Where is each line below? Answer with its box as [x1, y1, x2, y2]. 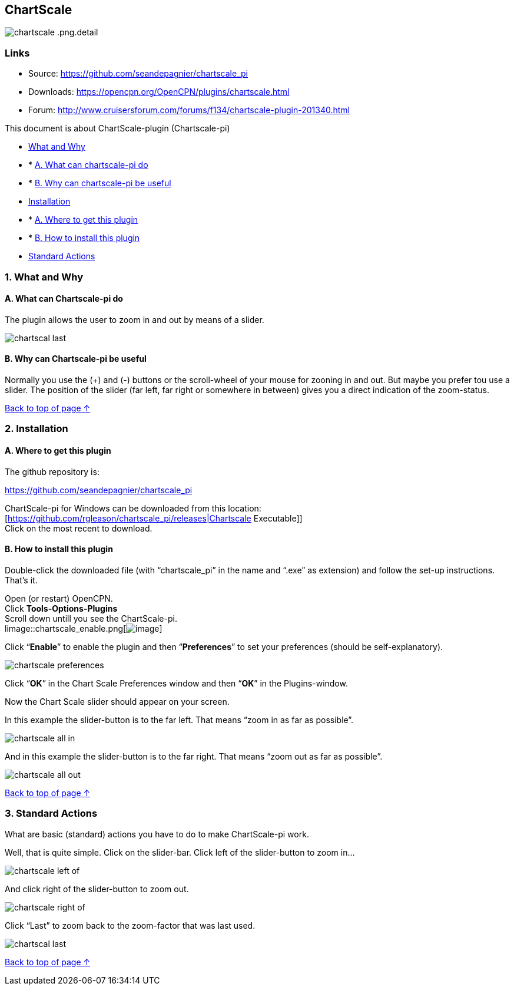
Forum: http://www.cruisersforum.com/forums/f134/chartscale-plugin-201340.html [28, 105, 350, 115]
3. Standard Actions [5, 807, 98, 820]
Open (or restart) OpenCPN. [5, 593, 113, 603]
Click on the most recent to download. [5, 523, 152, 533]
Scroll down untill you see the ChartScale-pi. [5, 613, 177, 623]
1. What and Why [5, 270, 84, 283]
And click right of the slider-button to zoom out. [5, 883, 189, 894]
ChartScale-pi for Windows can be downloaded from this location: [5, 503, 261, 513]
